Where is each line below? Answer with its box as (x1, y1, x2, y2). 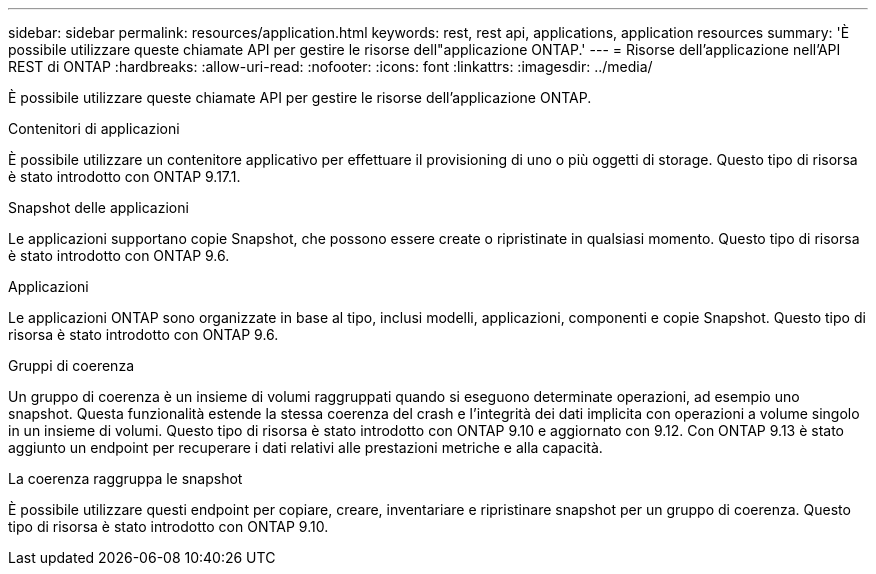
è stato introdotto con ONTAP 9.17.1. (8, 168, 241, 185)
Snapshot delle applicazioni (8, 199, 189, 216)
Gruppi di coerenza (8, 357, 134, 374)
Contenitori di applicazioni (8, 120, 180, 137)
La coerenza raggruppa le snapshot (8, 470, 243, 487)
